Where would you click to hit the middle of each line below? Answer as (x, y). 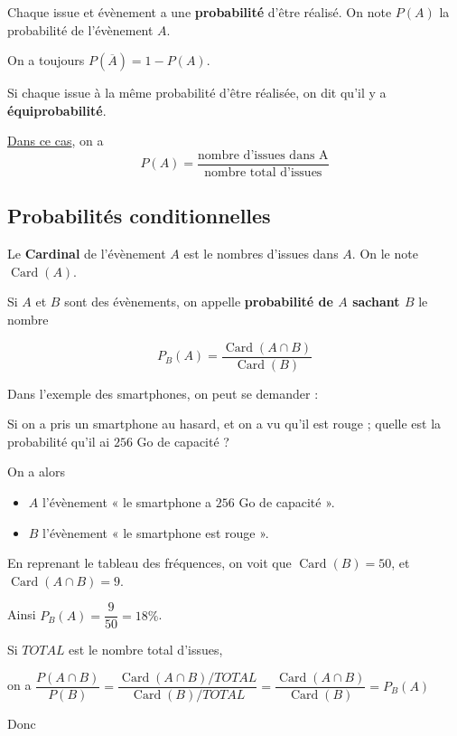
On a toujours (46, 60)
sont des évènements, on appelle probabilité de (199, 302)
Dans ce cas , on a (56, 141)
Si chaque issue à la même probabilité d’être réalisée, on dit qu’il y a (197, 93)
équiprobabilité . (57, 110)
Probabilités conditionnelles (139, 216)
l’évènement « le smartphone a (127, 502)
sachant (376, 302)
